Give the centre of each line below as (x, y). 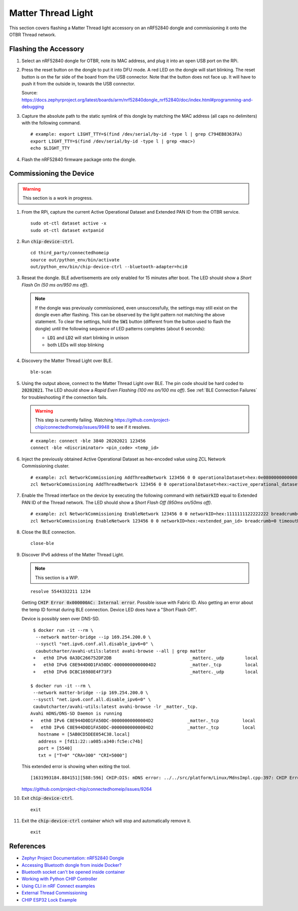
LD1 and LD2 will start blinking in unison (88, 338)
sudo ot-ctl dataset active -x (69, 223)
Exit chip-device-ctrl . (48, 798)
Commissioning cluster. (45, 466)
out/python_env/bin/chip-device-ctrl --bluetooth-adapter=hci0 (109, 267)
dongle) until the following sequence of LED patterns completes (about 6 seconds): (120, 328)
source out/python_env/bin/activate (75, 260)
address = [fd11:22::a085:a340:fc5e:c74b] (91, 741)
